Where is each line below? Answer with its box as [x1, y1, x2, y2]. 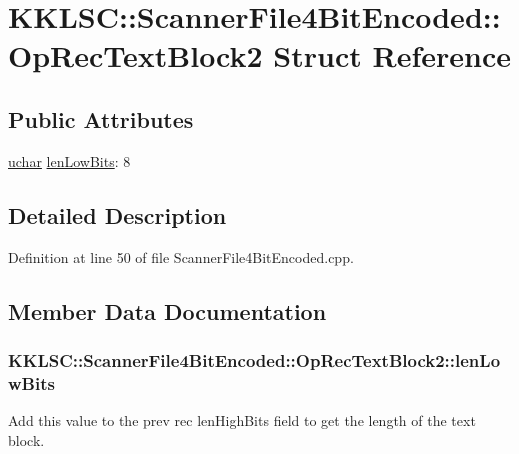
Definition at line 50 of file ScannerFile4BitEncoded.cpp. [8, 246, 354, 267]
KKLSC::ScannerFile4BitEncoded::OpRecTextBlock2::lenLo [8, 347, 501, 372]
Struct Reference [273, 35, 511, 76]
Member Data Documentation [8, 295, 327, 326]
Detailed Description [8, 199, 227, 230]
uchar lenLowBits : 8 [8, 150, 131, 171]
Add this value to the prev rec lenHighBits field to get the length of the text [8, 410, 476, 431]
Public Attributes [8, 103, 194, 134]
